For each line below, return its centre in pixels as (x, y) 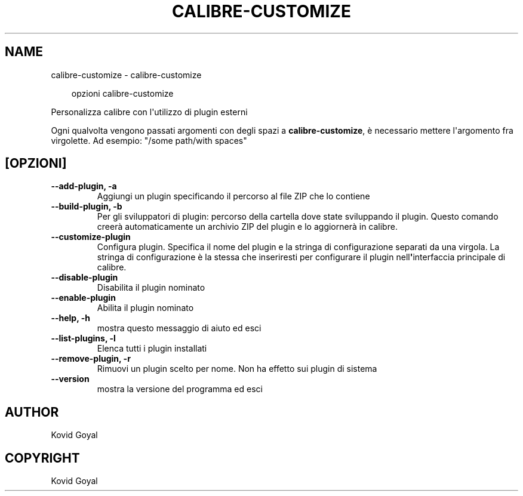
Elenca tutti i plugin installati (152, 349)
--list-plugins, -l (83, 338)
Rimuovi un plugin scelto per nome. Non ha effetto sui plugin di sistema (237, 369)
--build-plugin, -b (87, 207)
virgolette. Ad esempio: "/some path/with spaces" (149, 140)
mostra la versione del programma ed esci (180, 389)
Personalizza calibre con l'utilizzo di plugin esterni (149, 112)
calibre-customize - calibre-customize (126, 75)
